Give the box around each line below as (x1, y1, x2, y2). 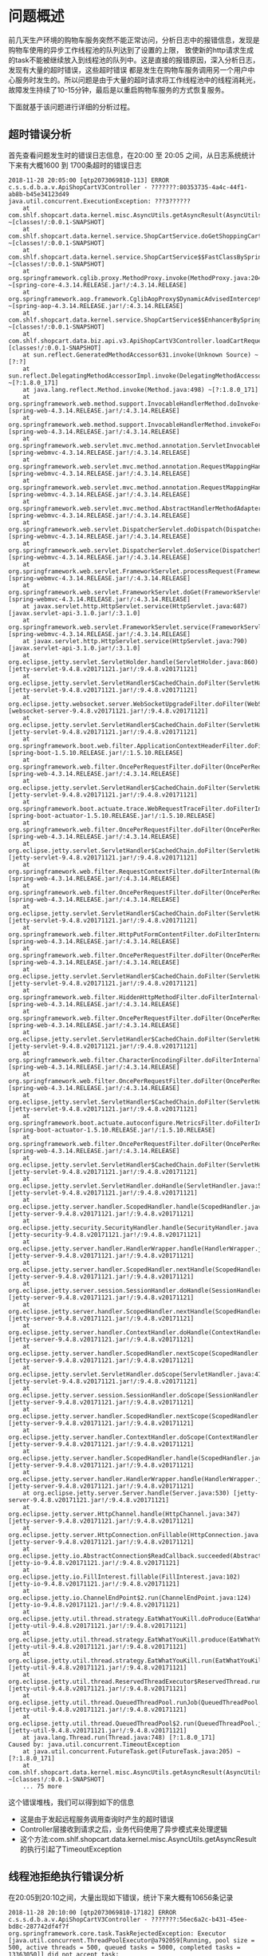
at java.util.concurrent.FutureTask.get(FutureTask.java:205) (22, 1747, 234, 1756)
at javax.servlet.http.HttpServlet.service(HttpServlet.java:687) (22, 602, 248, 611)
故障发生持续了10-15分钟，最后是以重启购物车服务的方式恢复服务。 (8, 85, 229, 94)
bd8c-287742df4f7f (8, 1922, 69, 1930)
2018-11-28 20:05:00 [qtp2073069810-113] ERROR (8, 176, 170, 184)
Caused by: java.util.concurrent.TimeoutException (8, 1741, 180, 1749)
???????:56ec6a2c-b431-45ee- (151, 1915, 248, 1923)
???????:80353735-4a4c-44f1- (151, 183, 248, 192)
